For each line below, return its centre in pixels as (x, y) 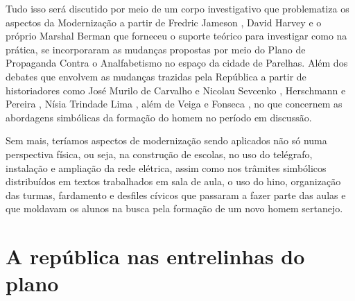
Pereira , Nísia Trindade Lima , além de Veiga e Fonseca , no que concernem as (174, 104)
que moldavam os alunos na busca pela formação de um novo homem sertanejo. (174, 208)
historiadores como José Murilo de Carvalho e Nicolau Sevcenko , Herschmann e (176, 90)
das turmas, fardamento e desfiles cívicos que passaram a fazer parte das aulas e (176, 195)
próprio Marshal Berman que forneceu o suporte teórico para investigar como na (176, 36)
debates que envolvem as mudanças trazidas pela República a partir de (156, 76)
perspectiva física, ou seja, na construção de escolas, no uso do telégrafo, (159, 154)
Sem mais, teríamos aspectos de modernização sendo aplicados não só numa (166, 140)
